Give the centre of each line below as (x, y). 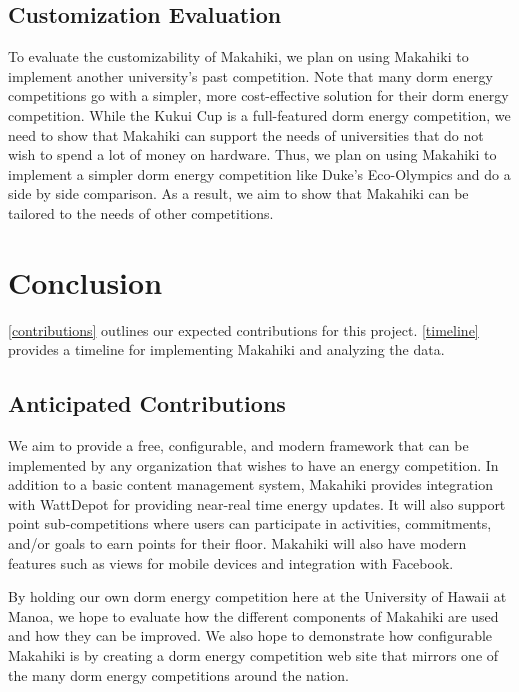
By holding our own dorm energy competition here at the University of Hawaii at (257, 596)
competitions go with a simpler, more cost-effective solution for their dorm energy (258, 95)
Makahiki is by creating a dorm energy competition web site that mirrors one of (253, 655)
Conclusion (85, 281)
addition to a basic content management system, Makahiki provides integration (250, 484)
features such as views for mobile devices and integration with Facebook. (231, 562)
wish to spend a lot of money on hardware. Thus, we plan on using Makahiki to (252, 154)
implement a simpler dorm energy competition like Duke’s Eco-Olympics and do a (259, 173)
